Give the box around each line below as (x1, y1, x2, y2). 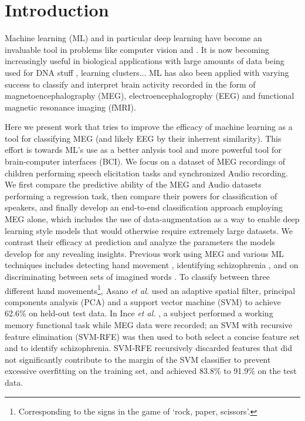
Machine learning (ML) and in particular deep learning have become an (5, 32, 262, 44)
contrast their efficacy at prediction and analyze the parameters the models (5, 236, 275, 248)
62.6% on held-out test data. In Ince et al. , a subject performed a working (5, 307, 273, 319)
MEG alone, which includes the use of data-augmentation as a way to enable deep (5, 213, 300, 225)
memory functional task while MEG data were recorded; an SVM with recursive (5, 319, 293, 331)
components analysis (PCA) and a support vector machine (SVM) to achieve (5, 295, 281, 308)
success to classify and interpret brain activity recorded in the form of (5, 78, 256, 90)
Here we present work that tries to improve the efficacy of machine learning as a (5, 121, 293, 133)
